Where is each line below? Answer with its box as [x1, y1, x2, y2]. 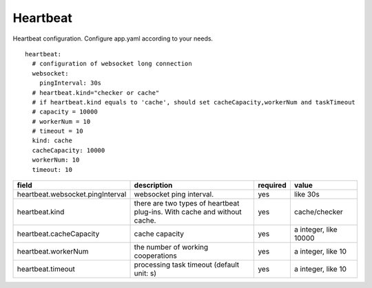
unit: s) [134, 269, 157, 278]
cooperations [134, 251, 177, 261]
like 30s [293, 190, 320, 199]
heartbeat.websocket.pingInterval [17, 190, 127, 199]
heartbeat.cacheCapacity [17, 229, 100, 239]
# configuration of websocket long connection [32, 60, 192, 68]
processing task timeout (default [134, 260, 240, 269]
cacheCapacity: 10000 [32, 146, 105, 154]
